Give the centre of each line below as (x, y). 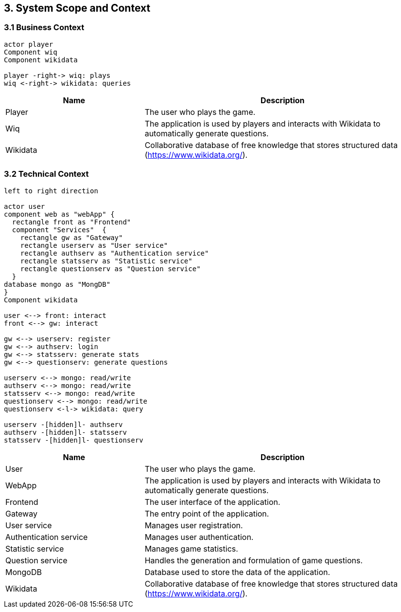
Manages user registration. (194, 525)
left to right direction (51, 191)
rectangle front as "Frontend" (71, 222)
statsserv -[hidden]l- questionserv (74, 440)
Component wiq (31, 52)
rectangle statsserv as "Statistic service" (106, 261)
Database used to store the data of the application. (237, 572)
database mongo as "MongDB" (57, 284)
